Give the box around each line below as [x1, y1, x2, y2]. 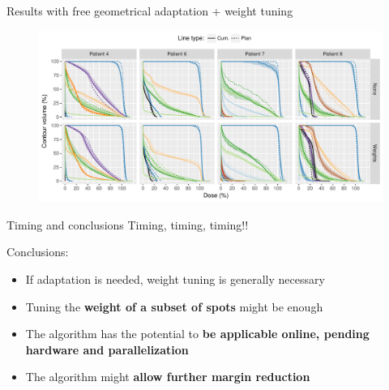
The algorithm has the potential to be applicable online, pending [25, 325, 370, 342]
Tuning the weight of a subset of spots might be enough [25, 298, 323, 315]
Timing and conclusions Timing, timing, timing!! [6, 216, 249, 233]
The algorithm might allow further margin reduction [25, 368, 310, 385]
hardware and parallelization [25, 341, 189, 358]
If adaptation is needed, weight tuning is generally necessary [25, 270, 325, 287]
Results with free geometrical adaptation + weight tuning [6, 2, 293, 19]
